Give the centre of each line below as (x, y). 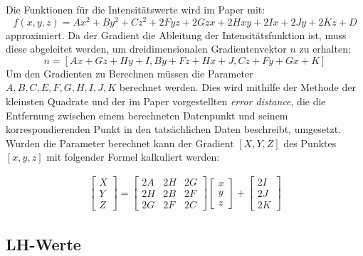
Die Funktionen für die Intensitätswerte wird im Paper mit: (136, 9)
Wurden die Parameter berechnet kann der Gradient (120, 143)
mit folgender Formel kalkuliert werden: (133, 157)
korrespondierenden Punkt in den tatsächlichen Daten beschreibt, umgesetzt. (174, 129)
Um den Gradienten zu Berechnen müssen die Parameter (130, 73)
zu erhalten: (325, 49)
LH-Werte (43, 244)
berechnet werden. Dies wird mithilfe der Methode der (237, 87)
